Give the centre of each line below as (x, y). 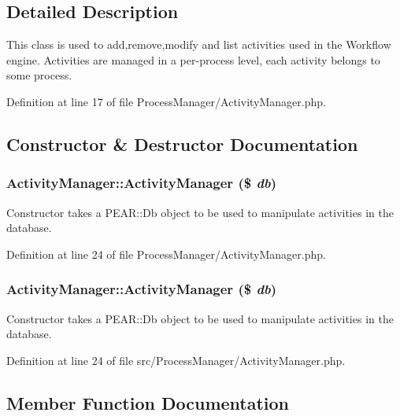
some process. (39, 75)
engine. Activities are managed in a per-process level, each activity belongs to (193, 59)
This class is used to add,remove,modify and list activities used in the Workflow (199, 44)
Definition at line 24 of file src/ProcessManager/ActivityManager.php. (176, 360)
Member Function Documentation (148, 402)
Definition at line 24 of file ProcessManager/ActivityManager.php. (166, 254)
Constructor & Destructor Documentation (182, 144)
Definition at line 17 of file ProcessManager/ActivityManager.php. (166, 101)
